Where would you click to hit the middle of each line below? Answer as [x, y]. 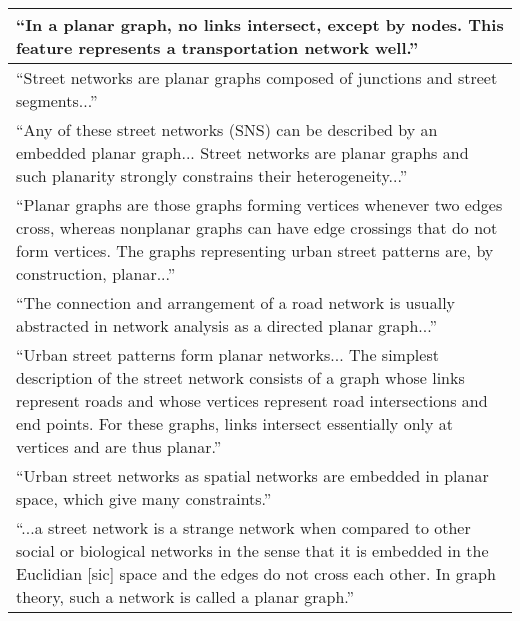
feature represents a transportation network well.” [217, 47]
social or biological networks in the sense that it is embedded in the [252, 550]
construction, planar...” [96, 273]
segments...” [57, 100]
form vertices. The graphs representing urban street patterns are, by [255, 250]
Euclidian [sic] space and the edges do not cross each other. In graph [256, 573]
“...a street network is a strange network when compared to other [243, 527]
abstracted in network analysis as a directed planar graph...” [227, 325]
